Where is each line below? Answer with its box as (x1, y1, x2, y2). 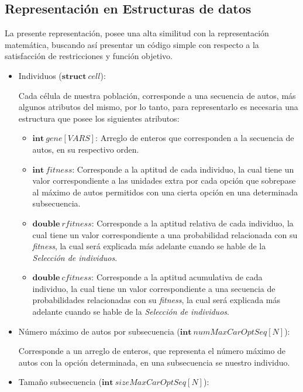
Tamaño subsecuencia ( (18, 376, 102, 388)
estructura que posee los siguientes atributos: (18, 112, 180, 124)
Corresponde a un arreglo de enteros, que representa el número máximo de (18, 345, 286, 357)
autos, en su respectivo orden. (32, 143, 139, 155)
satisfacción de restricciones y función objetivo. (5, 50, 173, 62)
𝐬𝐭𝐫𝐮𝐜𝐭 (61, 72, 87, 81)
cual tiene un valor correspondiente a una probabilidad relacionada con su (32, 228, 298, 240)
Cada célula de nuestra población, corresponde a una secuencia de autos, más (18, 89, 296, 101)
